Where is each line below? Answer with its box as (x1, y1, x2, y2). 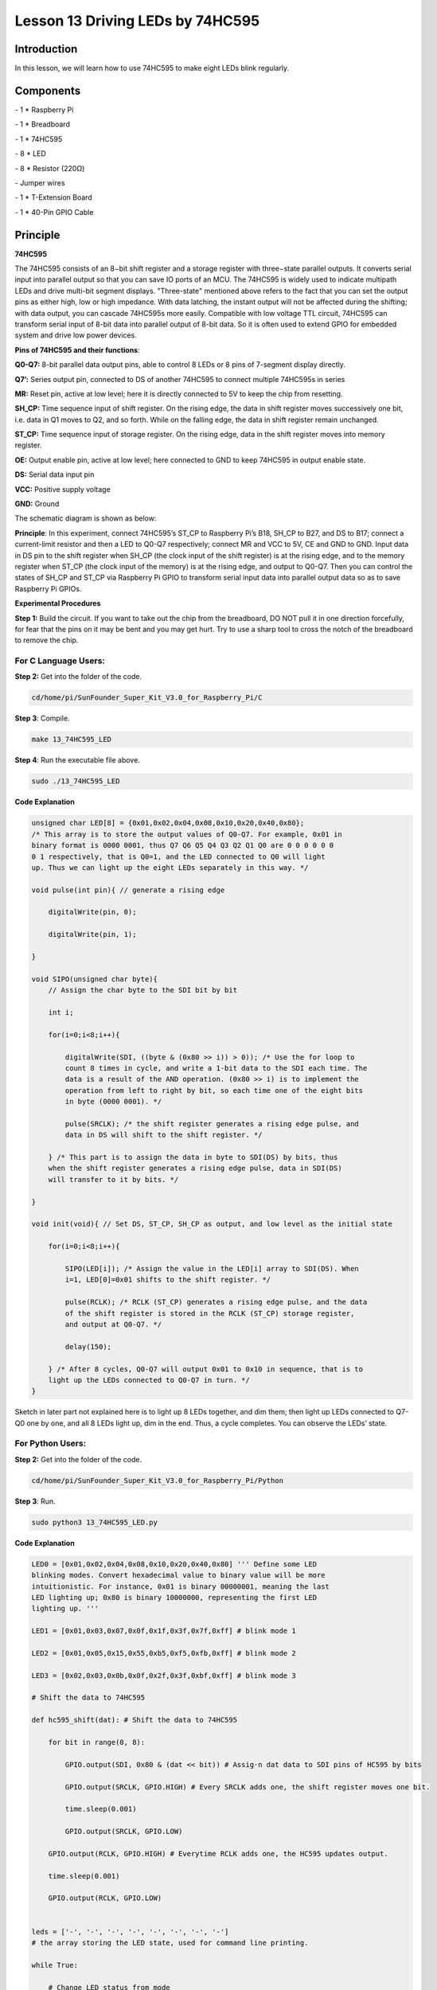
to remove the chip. (14, 635, 79, 645)
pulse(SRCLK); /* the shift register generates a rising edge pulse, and (64, 1119, 360, 1128)
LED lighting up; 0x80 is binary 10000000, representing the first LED (31, 1593, 318, 1602)
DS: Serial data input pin (14, 470, 95, 479)
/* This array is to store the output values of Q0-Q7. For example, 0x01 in (31, 829, 342, 839)
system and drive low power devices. (14, 330, 137, 340)
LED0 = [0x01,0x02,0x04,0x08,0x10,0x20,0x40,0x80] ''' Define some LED (31, 1559, 318, 1568)
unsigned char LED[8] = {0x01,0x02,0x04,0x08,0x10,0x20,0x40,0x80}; (31, 818, 305, 828)
